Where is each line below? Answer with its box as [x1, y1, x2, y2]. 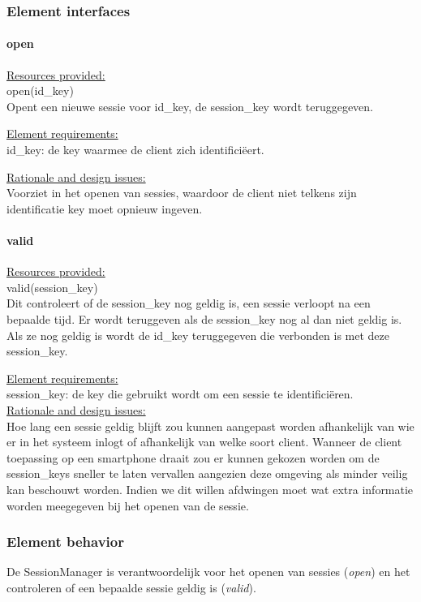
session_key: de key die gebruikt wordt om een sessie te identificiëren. [6, 385, 354, 402]
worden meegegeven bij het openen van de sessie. [6, 497, 249, 514]
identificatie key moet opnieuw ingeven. [6, 200, 203, 217]
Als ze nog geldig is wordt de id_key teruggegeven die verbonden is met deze [6, 326, 390, 343]
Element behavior [6, 531, 124, 552]
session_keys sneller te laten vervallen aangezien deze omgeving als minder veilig [6, 465, 408, 482]
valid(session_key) [6, 278, 98, 295]
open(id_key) [6, 82, 74, 99]
